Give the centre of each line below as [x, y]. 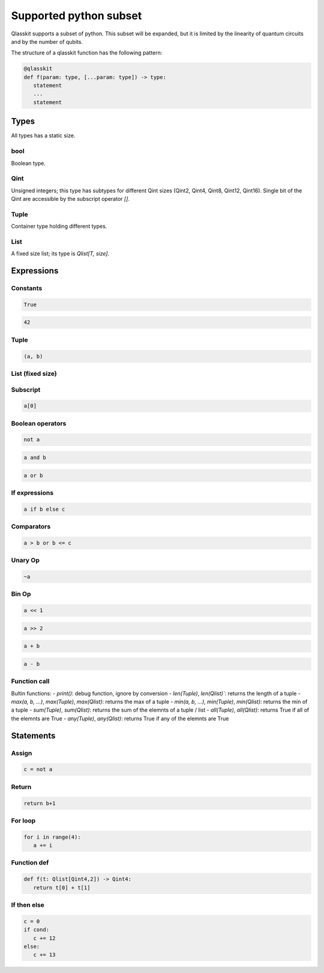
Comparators [31, 526]
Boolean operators [39, 423]
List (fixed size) [34, 373]
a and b [35, 458]
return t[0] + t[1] [62, 888]
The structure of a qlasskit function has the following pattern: [87, 53]
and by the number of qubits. [47, 41]
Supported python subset [76, 16]
